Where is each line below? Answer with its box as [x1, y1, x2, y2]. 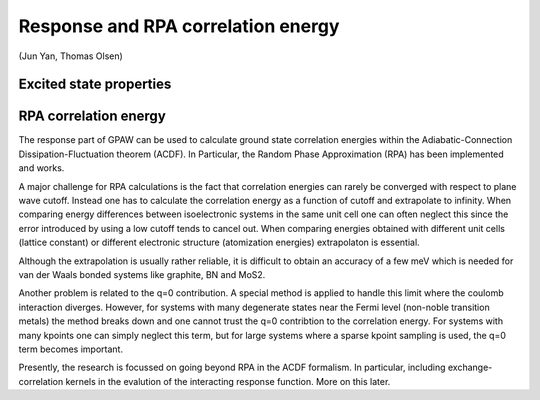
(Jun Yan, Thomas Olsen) [18, 50, 124, 62]
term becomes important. [18, 343, 124, 355]
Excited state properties [18, 76, 172, 93]
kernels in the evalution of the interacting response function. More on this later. [65, 375, 391, 387]
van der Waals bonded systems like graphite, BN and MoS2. [18, 268, 266, 280]
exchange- [447, 361, 493, 374]
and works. [18, 162, 65, 174]
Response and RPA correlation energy [18, 15, 340, 37]
